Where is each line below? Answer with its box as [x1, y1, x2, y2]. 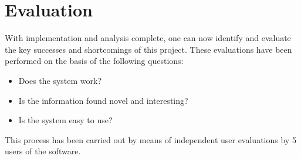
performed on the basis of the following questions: [5, 55, 184, 67]
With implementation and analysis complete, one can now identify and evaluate [5, 32, 291, 44]
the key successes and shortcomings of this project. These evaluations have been [5, 43, 292, 55]
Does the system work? [18, 74, 102, 86]
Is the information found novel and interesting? [18, 94, 188, 106]
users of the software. [5, 145, 81, 157]
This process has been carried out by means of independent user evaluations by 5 [5, 133, 296, 146]
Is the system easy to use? [18, 114, 113, 126]
